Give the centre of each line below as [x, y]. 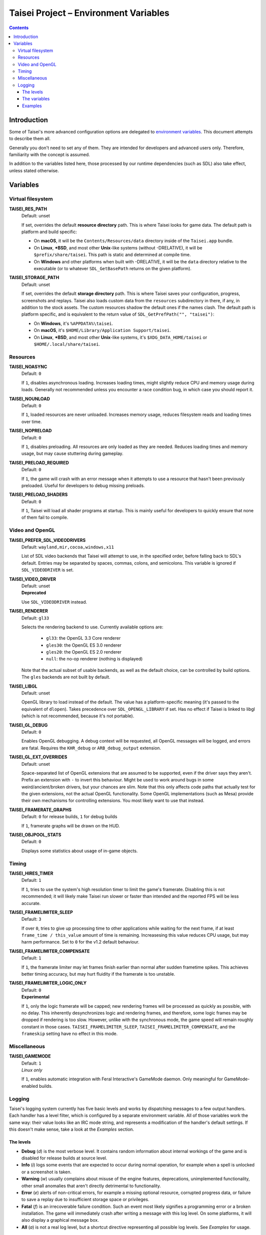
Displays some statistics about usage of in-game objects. [80, 851]
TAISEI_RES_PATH [28, 209]
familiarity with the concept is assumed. [50, 154]
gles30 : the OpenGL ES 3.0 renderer [84, 645]
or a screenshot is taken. [47, 1172]
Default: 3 [31, 919]
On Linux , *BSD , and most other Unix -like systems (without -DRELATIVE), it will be [118, 247]
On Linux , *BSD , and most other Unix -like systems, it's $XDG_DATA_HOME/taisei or [120, 337]
